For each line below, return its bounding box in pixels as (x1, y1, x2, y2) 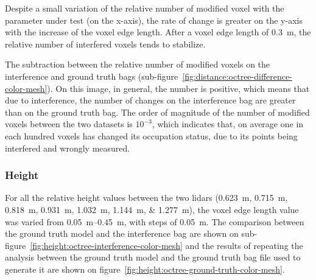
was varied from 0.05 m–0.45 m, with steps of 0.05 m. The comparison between (5, 215, 304, 228)
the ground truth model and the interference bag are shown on (5, 227, 239, 240)
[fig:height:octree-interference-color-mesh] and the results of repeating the (30, 239, 303, 251)
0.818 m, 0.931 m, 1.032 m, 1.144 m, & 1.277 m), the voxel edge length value (5, 203, 299, 215)
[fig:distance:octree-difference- (182, 69, 292, 82)
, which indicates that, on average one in (152, 117, 304, 130)
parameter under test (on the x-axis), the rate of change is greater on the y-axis (5, 13, 303, 26)
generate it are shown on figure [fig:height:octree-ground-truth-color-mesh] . (5, 262, 285, 275)
